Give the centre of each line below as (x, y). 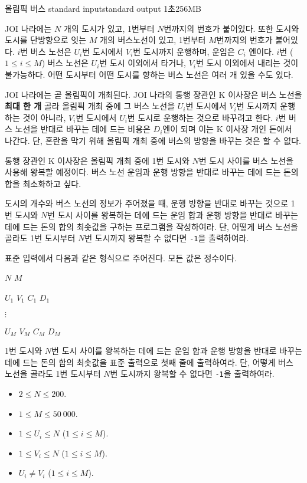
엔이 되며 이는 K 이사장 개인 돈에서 (227, 129)
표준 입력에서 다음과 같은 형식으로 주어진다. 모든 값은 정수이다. (121, 257)
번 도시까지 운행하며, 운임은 (184, 51)
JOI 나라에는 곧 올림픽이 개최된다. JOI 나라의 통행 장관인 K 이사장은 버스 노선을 (153, 94)
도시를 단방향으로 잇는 (46, 40)
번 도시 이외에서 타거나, (143, 63)
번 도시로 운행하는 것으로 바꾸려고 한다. (200, 117)
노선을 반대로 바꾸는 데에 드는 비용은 (83, 129)
